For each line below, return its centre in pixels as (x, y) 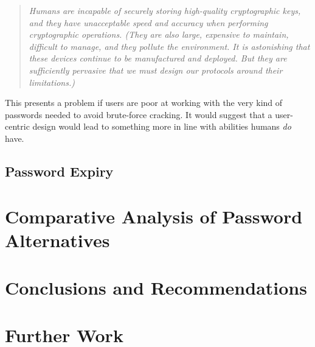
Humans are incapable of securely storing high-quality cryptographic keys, (165, 10)
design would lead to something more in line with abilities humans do (162, 126)
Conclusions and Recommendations (156, 288)
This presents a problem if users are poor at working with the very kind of (144, 103)
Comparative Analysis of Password (154, 216)
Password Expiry (59, 171)
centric (17, 126)
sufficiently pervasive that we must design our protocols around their (156, 70)
